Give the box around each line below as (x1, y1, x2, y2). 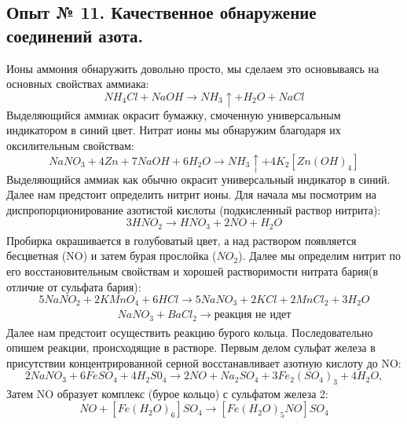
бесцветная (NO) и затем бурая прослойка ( (6, 247, 217, 264)
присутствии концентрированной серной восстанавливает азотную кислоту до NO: (6, 354, 401, 371)
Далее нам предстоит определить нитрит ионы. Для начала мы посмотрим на (6, 186, 376, 203)
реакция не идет (214, 309, 291, 321)
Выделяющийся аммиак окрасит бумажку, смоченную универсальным (6, 106, 341, 122)
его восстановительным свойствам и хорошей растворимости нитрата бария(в (6, 263, 379, 280)
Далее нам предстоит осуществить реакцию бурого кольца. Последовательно (6, 323, 373, 340)
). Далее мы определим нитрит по (238, 247, 401, 264)
